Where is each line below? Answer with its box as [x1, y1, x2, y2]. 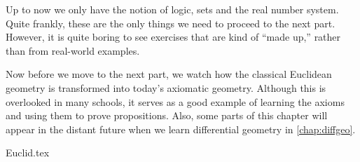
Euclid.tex [6, 145, 50, 160]
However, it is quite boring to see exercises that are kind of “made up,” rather [6, 29, 341, 44]
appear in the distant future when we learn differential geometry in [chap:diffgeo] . [6, 121, 356, 136]
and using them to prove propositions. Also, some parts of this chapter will [6, 108, 328, 123]
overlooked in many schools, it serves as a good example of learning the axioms [6, 94, 345, 109]
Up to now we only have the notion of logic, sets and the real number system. [6, 2, 339, 16]
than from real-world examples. [6, 43, 140, 58]
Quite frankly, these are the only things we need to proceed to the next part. [6, 15, 335, 30]
